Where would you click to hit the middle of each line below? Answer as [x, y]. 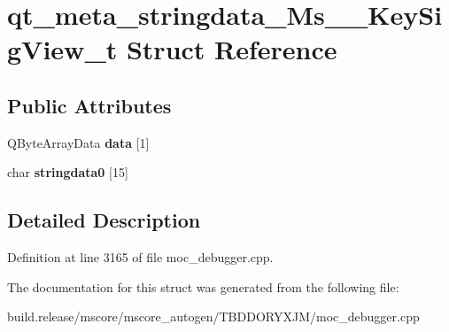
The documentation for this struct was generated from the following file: [203, 286]
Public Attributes [89, 105]
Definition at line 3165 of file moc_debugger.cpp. [140, 257]
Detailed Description [104, 220]
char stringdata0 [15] [68, 172]
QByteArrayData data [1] [78, 142]
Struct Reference [232, 49]
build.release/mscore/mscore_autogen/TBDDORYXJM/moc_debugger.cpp [213, 317]
